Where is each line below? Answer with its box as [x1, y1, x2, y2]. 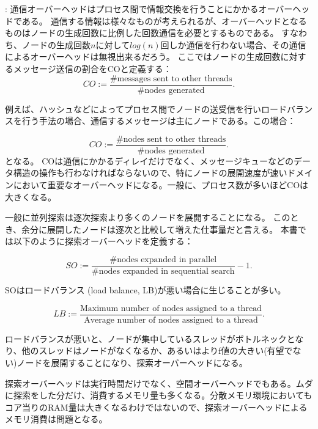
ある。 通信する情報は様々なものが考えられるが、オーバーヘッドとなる [21, 14, 307, 27]
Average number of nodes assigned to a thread [84, 315, 258, 324]
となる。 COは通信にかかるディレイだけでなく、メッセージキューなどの [5, 154, 294, 167]
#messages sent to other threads [109, 74, 232, 83]
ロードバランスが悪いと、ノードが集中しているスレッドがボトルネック [5, 332, 287, 345]
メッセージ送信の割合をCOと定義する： [13, 62, 172, 75]
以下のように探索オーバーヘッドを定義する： [13, 235, 193, 248]
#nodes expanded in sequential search [92, 267, 235, 276]
